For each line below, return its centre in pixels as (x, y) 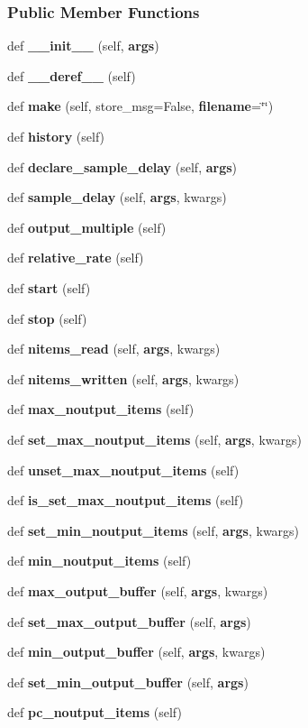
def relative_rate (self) (76, 258)
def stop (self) (47, 318)
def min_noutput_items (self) (100, 561)
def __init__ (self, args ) (83, 46)
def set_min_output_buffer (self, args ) (128, 682)
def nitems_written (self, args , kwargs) (123, 378)
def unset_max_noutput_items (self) (123, 470)
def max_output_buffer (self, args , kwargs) (138, 590)
